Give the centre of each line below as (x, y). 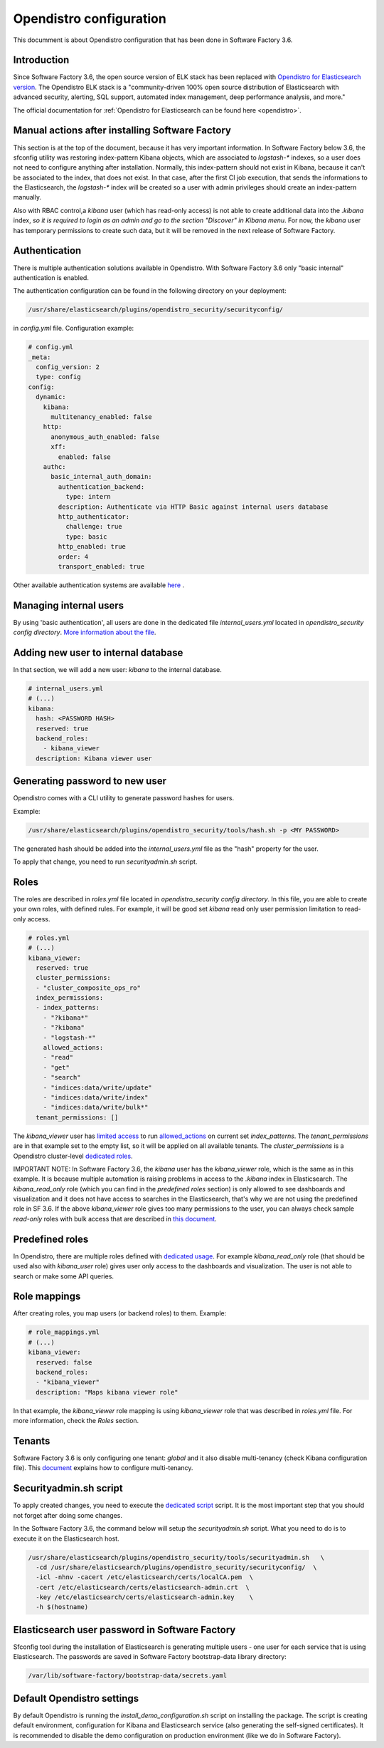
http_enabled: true (92, 547)
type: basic (86, 537)
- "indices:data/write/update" (97, 1087)
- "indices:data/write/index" (96, 1097)
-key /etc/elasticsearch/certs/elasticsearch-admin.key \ (145, 1597)
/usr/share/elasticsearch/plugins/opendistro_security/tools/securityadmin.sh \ (176, 1557)
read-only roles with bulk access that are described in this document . (115, 1219)
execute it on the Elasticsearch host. (66, 1538)
